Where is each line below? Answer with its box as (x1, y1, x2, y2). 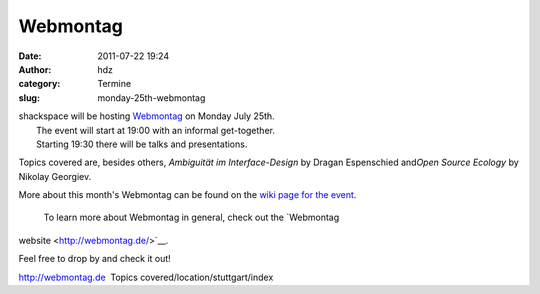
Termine (97, 78, 132, 90)
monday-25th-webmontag (97, 91, 206, 104)
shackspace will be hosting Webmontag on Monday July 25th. (18, 110, 275, 122)
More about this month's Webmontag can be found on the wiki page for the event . (18, 189, 357, 201)
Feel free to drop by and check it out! (18, 253, 172, 265)
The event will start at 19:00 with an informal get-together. (36, 124, 275, 136)
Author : (18, 63, 52, 75)
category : (18, 78, 61, 90)
